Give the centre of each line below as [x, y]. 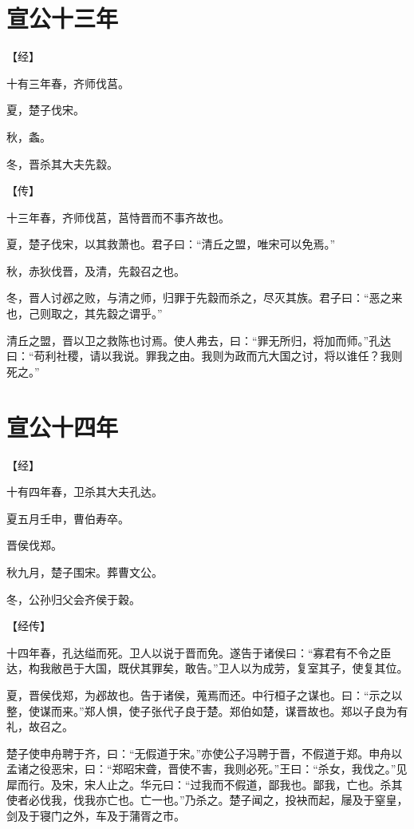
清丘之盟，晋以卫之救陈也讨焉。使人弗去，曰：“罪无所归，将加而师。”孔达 [199, 340]
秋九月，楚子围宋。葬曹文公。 [85, 571]
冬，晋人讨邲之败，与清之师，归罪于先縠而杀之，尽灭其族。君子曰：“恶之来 [205, 297]
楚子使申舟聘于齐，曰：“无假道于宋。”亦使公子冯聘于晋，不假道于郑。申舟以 [205, 753]
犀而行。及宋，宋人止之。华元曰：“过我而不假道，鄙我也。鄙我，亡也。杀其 [205, 784]
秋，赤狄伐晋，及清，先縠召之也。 [96, 270]
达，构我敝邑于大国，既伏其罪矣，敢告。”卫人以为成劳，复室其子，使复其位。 [207, 668]
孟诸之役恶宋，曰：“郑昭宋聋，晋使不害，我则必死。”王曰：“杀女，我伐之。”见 [207, 769]
